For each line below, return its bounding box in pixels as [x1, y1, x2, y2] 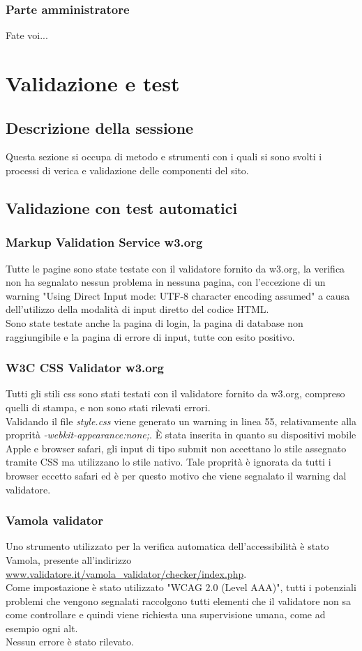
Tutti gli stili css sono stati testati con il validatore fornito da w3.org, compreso [6, 386, 345, 401]
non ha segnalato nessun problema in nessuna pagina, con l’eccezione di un [6, 275, 326, 289]
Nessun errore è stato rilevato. [6, 634, 134, 649]
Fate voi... [6, 28, 48, 43]
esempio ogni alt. [6, 620, 78, 635]
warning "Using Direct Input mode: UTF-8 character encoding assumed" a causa [6, 288, 350, 302]
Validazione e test [6, 69, 180, 97]
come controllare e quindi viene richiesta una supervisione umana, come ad [6, 607, 326, 622]
